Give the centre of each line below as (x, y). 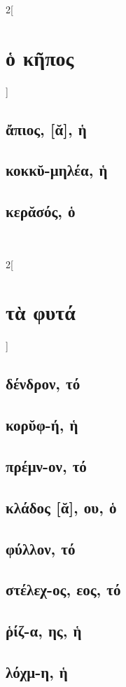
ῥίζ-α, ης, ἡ (44, 631)
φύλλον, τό (41, 548)
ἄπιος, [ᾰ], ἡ (46, 129)
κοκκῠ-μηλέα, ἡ (57, 170)
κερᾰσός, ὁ (41, 211)
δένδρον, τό (43, 383)
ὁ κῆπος (40, 57)
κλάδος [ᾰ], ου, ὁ (61, 507)
